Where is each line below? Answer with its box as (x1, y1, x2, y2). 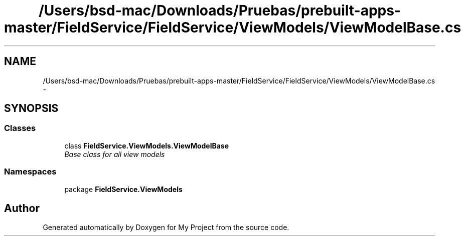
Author (4, 201, 40, 214)
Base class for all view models (64, 149, 165, 158)
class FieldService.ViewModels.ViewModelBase (64, 141, 229, 150)
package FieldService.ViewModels (64, 184, 183, 193)
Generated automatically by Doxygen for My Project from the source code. (43, 223, 289, 232)
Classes (4, 123, 36, 133)
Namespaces (4, 166, 57, 177)
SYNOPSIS (4, 102, 59, 115)
